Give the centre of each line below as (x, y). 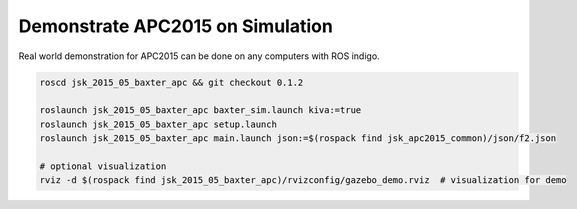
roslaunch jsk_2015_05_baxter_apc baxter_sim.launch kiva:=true (200, 110)
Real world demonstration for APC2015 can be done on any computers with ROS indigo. (199, 56)
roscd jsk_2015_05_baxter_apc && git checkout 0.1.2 (171, 82)
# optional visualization (103, 166)
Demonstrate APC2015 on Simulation (176, 26)
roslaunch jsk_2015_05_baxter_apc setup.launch (158, 124)
